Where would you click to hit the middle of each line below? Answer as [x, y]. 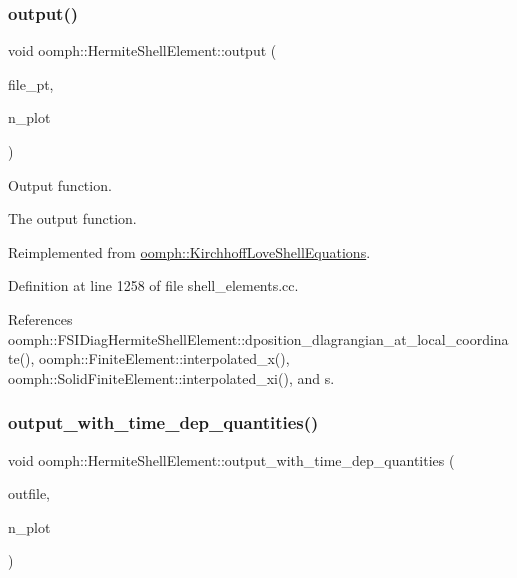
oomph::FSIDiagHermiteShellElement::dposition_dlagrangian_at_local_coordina [258, 338]
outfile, [29, 493]
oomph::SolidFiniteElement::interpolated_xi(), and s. [171, 377]
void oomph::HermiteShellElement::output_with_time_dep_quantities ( [231, 459]
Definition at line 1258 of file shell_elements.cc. [153, 285]
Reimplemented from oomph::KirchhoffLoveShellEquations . [189, 251]
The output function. [72, 218]
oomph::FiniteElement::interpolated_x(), [164, 358]
